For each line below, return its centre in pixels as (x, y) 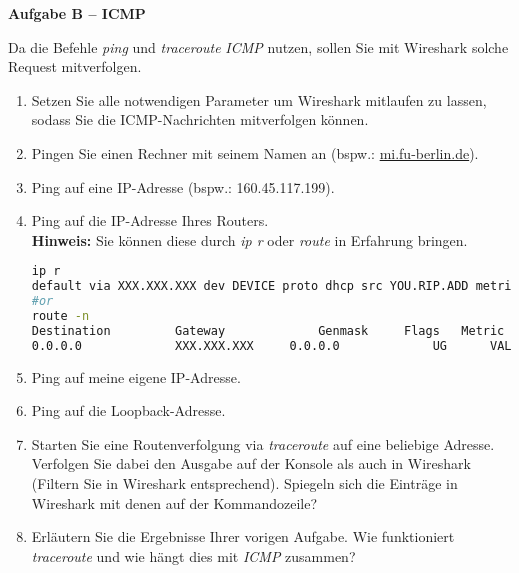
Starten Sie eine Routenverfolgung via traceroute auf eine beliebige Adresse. (263, 443)
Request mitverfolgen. (75, 66)
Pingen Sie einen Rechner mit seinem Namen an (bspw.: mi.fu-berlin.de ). (255, 152)
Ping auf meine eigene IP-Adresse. (136, 376)
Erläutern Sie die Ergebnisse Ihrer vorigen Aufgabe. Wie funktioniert (243, 536)
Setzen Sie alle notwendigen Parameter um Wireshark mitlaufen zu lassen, (259, 99)
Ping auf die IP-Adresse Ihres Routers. (150, 220)
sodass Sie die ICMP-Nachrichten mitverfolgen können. (200, 119)
